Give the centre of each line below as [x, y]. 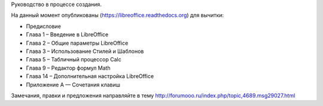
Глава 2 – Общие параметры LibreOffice [77, 43]
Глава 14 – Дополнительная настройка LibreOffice [90, 76]
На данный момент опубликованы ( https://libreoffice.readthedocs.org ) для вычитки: [118, 15]
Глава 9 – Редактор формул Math [68, 68]
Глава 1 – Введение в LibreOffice [67, 35]
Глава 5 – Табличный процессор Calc [74, 60]
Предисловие [43, 26]
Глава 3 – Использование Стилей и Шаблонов [85, 51]
